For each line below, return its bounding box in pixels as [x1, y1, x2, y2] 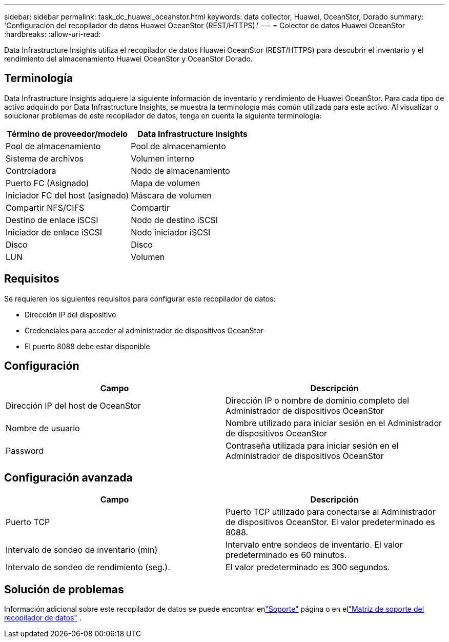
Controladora [6, 165, 56, 176]
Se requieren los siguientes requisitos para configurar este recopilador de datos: [4, 294, 276, 303]
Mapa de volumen [131, 177, 200, 188]
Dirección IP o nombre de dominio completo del [226, 395, 410, 406]
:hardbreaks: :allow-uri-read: [4, 30, 101, 38]
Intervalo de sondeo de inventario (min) [6, 545, 158, 555]
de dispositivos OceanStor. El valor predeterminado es [226, 517, 435, 528]
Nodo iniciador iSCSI [131, 227, 211, 237]
